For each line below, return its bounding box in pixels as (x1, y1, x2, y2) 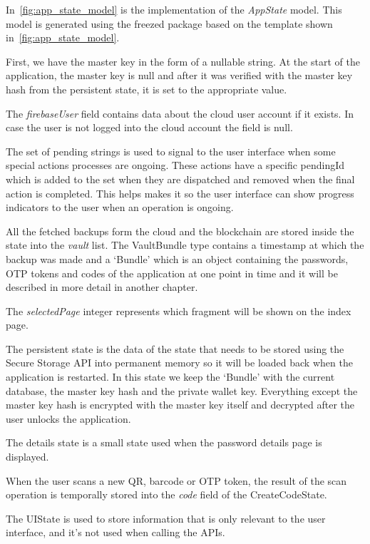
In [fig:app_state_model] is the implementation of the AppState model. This (6, 2, 342, 16)
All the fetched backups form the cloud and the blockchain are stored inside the (6, 223, 354, 238)
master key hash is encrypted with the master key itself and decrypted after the (6, 397, 354, 412)
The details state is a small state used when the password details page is (6, 435, 322, 450)
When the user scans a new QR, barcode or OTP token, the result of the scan (6, 473, 347, 488)
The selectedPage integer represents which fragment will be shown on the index (6, 303, 351, 318)
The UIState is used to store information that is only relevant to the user (6, 510, 326, 525)
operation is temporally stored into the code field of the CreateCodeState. (6, 487, 327, 502)
